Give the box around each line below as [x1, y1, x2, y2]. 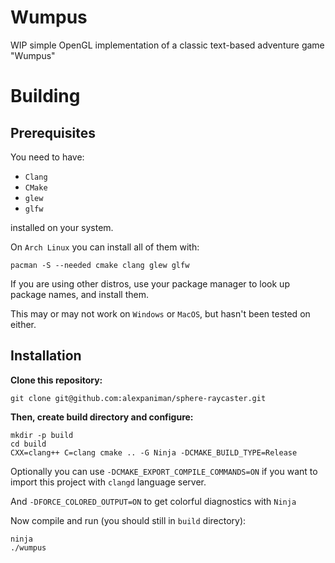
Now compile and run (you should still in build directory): [10, 514, 247, 526]
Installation [10, 347, 82, 365]
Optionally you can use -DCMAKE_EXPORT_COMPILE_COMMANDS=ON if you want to [10, 465, 318, 477]
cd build [10, 439, 47, 449]
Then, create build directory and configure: [10, 411, 194, 423]
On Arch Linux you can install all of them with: [10, 241, 200, 253]
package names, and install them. [10, 288, 149, 300]
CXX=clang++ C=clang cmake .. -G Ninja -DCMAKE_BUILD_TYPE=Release [10, 447, 298, 458]
